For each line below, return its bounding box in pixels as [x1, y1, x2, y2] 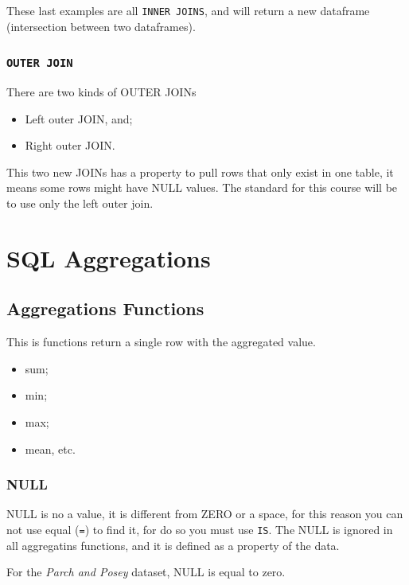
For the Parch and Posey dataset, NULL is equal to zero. [6, 564, 286, 580]
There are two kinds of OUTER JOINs [6, 84, 197, 100]
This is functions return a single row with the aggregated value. [6, 333, 316, 350]
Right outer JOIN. [25, 137, 115, 154]
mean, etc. [25, 440, 76, 457]
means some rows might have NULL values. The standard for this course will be [6, 179, 398, 196]
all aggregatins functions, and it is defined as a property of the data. [6, 536, 340, 553]
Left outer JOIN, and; [25, 110, 133, 127]
